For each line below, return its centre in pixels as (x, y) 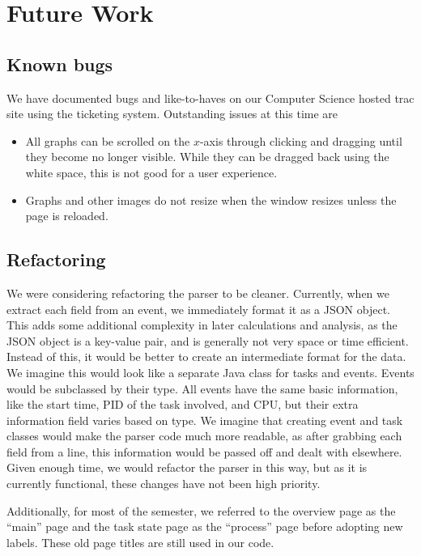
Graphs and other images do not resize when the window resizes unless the (211, 199)
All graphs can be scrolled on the (108, 140)
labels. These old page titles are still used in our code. (140, 542)
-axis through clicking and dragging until (301, 140)
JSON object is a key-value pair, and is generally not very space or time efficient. (208, 340)
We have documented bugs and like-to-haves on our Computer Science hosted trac (210, 98)
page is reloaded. (67, 216)
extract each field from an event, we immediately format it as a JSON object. (199, 309)
